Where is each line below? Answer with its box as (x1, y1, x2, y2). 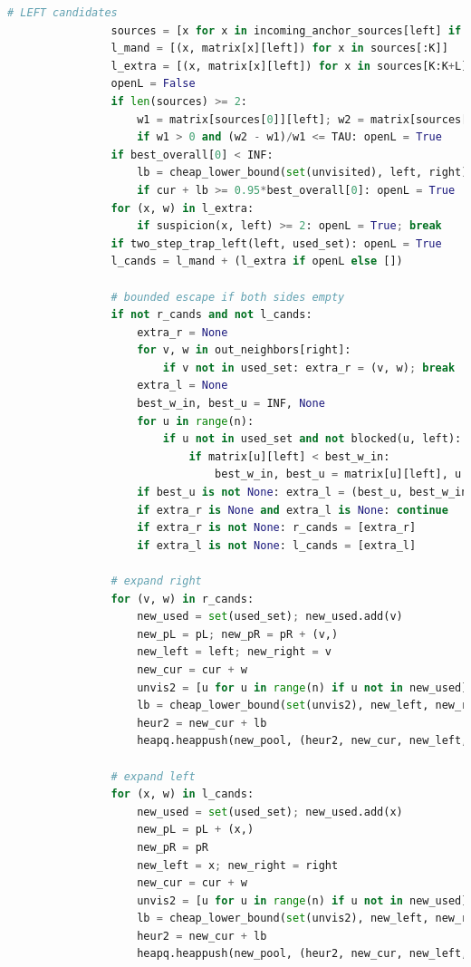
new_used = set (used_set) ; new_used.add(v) (137, 610, 403, 624)
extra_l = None (137, 379, 228, 392)
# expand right (111, 575, 202, 587)
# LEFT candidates (7, 6, 118, 19)
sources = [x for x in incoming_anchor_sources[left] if (111, 24, 462, 37)
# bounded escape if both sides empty (111, 290, 345, 304)
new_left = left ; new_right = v (137, 645, 332, 659)
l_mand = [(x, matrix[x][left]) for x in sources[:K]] (111, 42, 448, 55)
